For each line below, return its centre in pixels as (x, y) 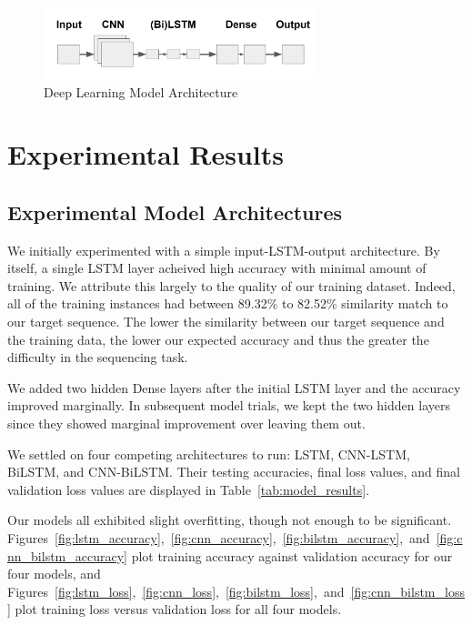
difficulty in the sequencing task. (98, 357)
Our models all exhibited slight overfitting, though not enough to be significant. (230, 520)
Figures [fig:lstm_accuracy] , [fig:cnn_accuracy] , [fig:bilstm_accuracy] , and (219, 537)
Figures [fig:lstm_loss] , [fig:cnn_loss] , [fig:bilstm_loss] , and (176, 591)
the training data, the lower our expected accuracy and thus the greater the (218, 339)
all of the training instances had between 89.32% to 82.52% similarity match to (228, 303)
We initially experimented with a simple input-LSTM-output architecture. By (224, 250)
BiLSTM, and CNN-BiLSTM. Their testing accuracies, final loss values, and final (234, 472)
